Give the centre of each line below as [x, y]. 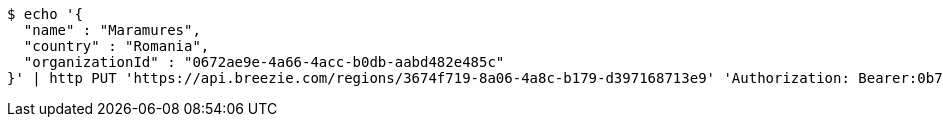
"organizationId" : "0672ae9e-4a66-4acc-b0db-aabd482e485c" [264, 62]
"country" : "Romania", [116, 46]
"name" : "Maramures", [112, 30]
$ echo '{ [45, 14]
